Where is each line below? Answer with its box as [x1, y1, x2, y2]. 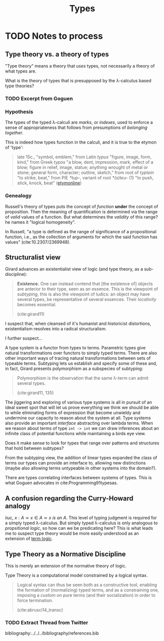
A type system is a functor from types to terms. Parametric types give [5, 345, 146, 351]
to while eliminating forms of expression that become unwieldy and [5, 410, 141, 416]
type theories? [5, 83, 34, 89]
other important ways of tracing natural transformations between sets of [5, 355, 151, 361]
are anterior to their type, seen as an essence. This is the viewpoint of [17, 286, 158, 292]
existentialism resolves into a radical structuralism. [5, 326, 107, 332]
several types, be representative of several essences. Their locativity [17, 296, 157, 302]
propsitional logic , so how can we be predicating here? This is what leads [5, 525, 153, 531]
